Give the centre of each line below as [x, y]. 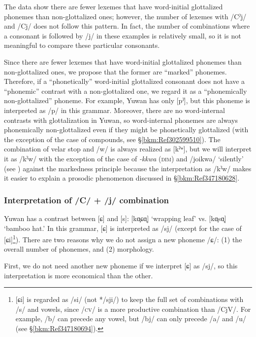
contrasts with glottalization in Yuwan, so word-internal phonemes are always [121, 120]
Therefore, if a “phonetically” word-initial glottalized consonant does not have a [125, 81]
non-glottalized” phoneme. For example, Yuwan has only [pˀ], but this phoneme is [127, 100]
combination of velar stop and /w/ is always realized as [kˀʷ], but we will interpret [128, 149]
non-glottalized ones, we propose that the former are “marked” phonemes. [115, 71]
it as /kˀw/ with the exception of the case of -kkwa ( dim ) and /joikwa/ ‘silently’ [124, 158]
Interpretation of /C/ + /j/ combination [87, 200]
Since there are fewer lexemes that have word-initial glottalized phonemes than [123, 61]
